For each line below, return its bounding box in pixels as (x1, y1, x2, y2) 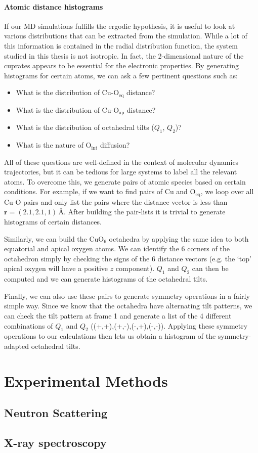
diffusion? (100, 140, 130, 150)
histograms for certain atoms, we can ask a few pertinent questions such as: (4, 70, 238, 80)
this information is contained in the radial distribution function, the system (4, 40, 238, 51)
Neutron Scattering (4, 405, 108, 421)
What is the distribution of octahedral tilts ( (16, 122, 154, 132)
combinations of (4, 320, 53, 331)
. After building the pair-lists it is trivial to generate (63, 206, 226, 217)
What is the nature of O (16, 140, 92, 150)
